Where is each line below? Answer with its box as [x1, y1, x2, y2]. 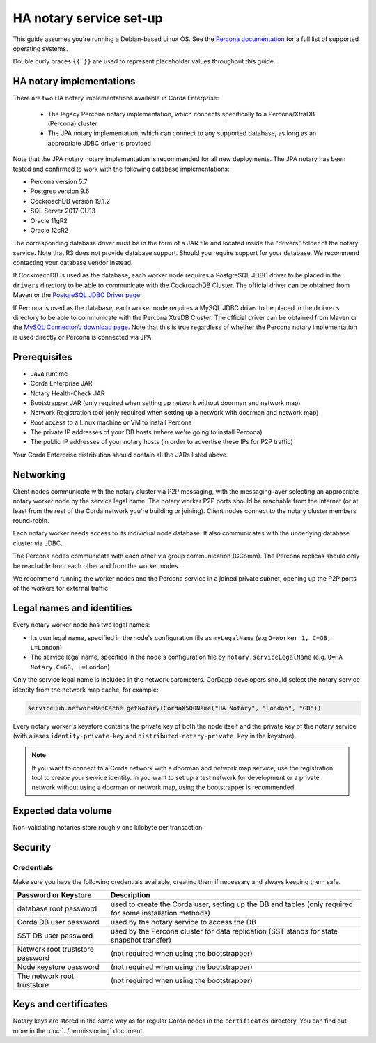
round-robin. [13, 516, 49, 524]
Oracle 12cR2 [30, 226, 69, 234]
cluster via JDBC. [13, 539, 63, 547]
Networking [13, 469, 66, 480]
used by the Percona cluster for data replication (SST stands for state [110, 926, 338, 936]
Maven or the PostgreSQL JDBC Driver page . [13, 291, 142, 299]
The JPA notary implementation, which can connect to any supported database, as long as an [47, 129, 317, 137]
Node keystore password [17, 962, 100, 972]
